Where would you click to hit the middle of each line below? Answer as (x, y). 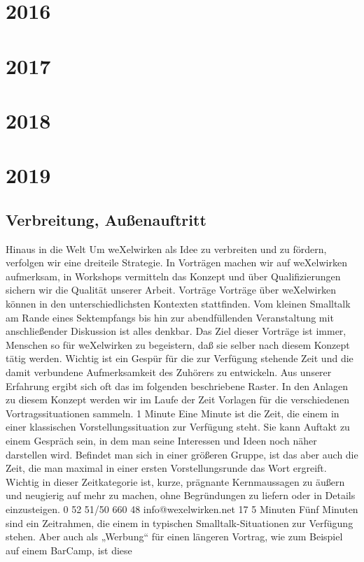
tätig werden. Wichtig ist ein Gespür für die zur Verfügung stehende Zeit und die (180, 358)
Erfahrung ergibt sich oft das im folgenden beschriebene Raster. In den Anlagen (177, 386)
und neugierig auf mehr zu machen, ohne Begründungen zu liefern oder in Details (181, 495)
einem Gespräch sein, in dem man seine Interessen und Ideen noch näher (161, 441)
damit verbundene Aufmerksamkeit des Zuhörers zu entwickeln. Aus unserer (169, 372)
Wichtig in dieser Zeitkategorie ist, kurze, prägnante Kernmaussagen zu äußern (175, 481)
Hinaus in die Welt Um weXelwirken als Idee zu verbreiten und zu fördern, (166, 248)
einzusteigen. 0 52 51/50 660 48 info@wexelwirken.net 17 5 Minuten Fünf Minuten (182, 509)
